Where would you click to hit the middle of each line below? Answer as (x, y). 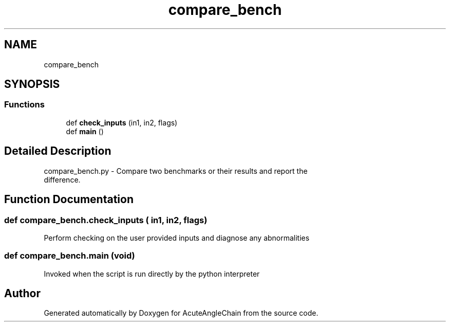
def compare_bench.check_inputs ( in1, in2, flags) (106, 220)
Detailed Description (58, 151)
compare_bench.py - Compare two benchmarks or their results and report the (176, 171)
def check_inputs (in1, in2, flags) (122, 122)
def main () (85, 131)
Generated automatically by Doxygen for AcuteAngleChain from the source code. (181, 313)
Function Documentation (69, 200)
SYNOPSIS (32, 84)
